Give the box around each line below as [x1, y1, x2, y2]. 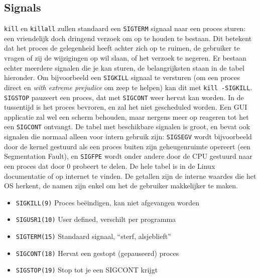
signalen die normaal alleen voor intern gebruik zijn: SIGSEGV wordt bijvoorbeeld [4, 131, 252, 142]
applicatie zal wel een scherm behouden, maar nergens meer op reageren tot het [4, 111, 249, 122]
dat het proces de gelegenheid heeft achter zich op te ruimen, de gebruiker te [4, 43, 240, 53]
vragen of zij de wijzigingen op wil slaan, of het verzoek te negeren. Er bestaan [4, 53, 246, 63]
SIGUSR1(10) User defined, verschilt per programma [16, 214, 176, 224]
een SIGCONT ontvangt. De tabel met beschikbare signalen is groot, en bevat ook [4, 121, 250, 132]
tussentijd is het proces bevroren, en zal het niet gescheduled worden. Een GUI [4, 102, 247, 112]
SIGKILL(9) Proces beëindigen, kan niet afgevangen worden [16, 197, 199, 207]
